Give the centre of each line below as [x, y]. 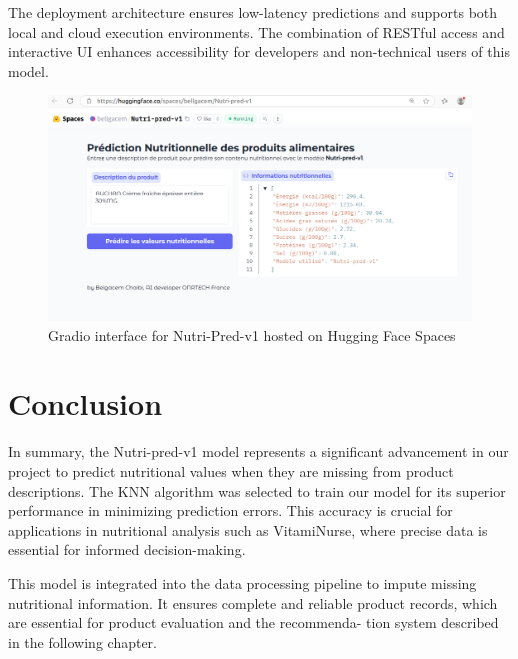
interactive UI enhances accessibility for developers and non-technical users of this [259, 51]
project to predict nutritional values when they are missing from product [231, 470]
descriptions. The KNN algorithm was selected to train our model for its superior [257, 490]
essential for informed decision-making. [127, 549]
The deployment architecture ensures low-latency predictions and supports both [253, 12]
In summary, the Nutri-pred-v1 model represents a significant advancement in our [258, 451]
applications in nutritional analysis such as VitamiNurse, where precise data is [248, 529]
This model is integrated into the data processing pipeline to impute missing [242, 582]
